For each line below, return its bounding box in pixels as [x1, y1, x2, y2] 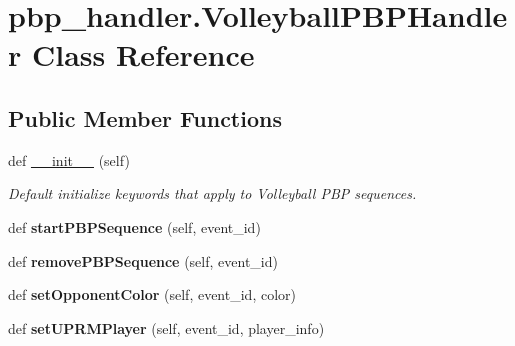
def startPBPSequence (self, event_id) [8, 216, 261, 237]
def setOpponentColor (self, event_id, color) [8, 284, 296, 305]
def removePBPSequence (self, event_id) [8, 250, 278, 271]
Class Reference [31, 34, 255, 75]
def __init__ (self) [8, 149, 130, 170]
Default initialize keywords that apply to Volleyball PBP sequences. [8, 183, 417, 204]
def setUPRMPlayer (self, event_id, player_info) [8, 317, 325, 338]
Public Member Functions [8, 102, 282, 133]
